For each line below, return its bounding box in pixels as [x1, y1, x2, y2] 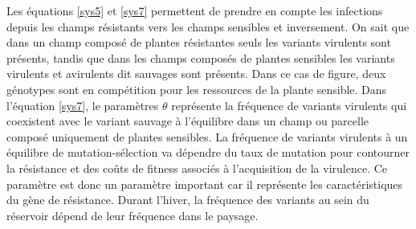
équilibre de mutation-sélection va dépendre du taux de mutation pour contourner [6, 144, 410, 161]
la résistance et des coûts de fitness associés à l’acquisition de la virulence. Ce [6, 159, 388, 176]
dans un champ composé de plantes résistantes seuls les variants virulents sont [6, 34, 391, 51]
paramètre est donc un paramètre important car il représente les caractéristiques [6, 175, 403, 192]
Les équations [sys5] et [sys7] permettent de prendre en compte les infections [6, 2, 383, 18]
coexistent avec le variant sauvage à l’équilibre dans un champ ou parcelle [6, 112, 369, 129]
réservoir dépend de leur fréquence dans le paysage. [6, 207, 259, 223]
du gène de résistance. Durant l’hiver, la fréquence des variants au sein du [6, 191, 369, 208]
